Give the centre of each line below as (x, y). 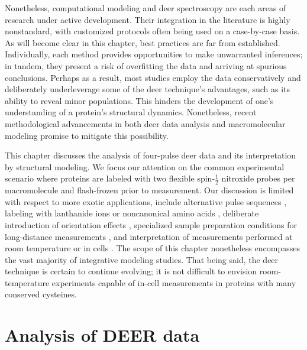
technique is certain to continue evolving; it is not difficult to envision (131, 271)
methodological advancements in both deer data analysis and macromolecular (145, 123)
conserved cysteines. (41, 294)
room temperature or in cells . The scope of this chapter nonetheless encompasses (152, 248)
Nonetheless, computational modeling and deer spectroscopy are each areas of (146, 8)
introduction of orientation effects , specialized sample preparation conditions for (151, 224)
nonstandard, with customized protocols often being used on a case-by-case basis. (152, 31)
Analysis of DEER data (102, 335)
